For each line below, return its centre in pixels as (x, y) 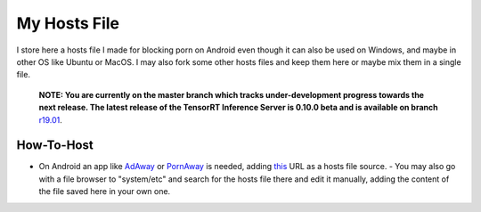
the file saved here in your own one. (105, 192)
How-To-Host (55, 146)
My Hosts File (68, 23)
